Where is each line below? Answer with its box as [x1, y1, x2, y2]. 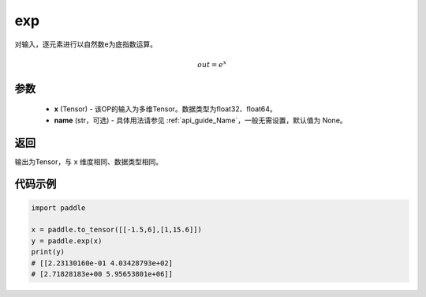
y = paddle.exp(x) [31, 236, 103, 245]
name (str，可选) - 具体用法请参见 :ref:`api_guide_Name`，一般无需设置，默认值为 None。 [54, 115, 347, 125]
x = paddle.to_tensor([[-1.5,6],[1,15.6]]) [31, 225, 203, 235]
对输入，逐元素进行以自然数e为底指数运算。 [14, 39, 158, 49]
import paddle [31, 203, 86, 212]
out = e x [197, 59, 227, 69]
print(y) [31, 247, 65, 257]
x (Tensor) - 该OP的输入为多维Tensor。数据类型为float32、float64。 [54, 104, 278, 114]
